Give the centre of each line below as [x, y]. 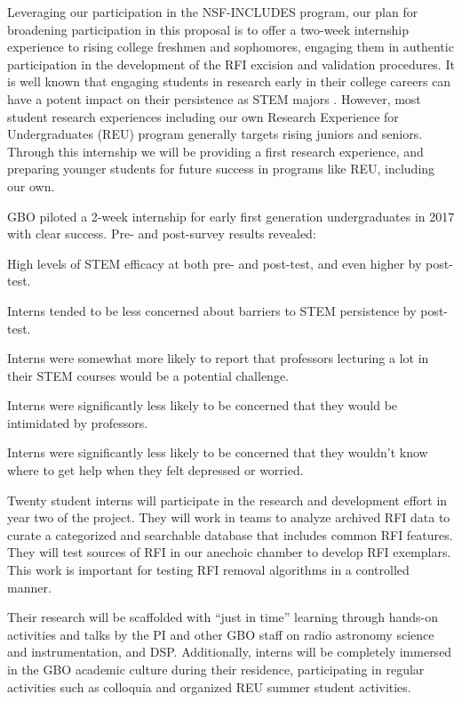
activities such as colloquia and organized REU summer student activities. [209, 686]
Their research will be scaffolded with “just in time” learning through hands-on [223, 617]
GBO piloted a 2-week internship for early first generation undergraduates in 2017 [231, 216]
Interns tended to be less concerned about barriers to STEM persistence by [212, 310]
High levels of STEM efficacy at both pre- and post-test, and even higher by [215, 263]
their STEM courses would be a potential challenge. [148, 375]
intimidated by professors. [78, 422]
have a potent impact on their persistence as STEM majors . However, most [214, 98]
